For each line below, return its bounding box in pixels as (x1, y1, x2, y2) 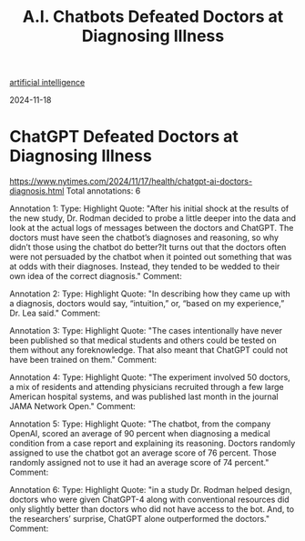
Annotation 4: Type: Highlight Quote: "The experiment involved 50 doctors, (9, 372, 291, 383)
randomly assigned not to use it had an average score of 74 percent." (9, 457, 269, 468)
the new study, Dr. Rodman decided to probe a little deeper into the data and (9, 213, 297, 224)
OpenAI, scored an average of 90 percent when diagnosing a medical (9, 428, 270, 439)
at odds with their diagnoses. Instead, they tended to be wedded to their (9, 261, 280, 272)
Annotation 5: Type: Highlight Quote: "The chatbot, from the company (9, 418, 271, 429)
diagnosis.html (9, 185, 65, 196)
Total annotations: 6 (66, 185, 141, 196)
